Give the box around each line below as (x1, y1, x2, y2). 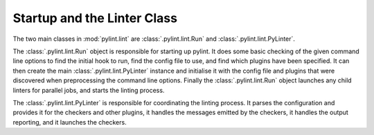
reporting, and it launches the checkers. (12, 118, 127, 126)
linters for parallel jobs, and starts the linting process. (12, 86, 165, 94)
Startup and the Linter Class (12, 10, 178, 26)
